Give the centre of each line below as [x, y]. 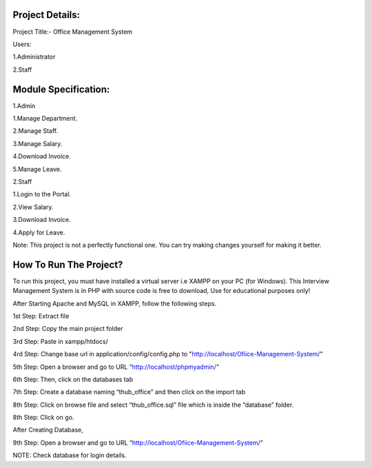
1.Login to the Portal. [42, 194]
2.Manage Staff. [35, 131]
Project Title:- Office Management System [73, 32]
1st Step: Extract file [41, 316]
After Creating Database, [48, 430]
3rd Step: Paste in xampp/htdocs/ [60, 341]
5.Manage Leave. [37, 169]
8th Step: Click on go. [43, 418]
